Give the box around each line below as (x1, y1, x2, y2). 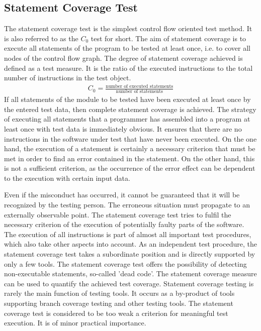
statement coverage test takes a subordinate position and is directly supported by (4, 249, 255, 259)
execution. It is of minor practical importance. (4, 317, 146, 328)
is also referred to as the (4, 33, 78, 43)
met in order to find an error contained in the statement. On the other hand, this (4, 153, 255, 163)
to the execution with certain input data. (4, 172, 130, 183)
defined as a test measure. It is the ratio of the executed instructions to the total (4, 62, 253, 73)
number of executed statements (106, 83, 173, 89)
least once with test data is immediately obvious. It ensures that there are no (4, 123, 242, 134)
